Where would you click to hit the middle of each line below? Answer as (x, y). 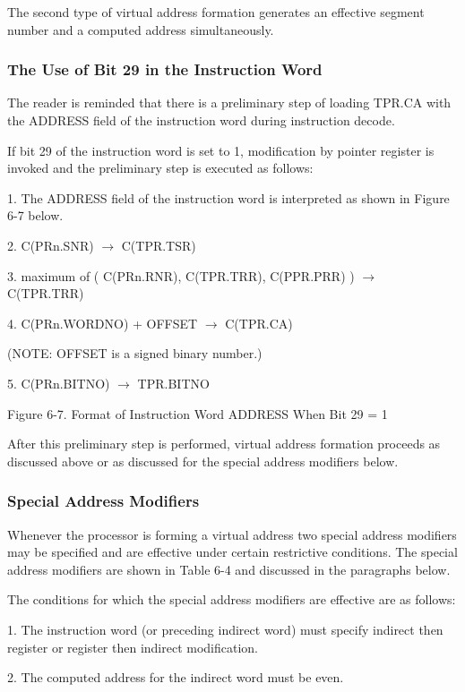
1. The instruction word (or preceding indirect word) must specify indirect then (225, 629)
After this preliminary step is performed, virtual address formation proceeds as (224, 444)
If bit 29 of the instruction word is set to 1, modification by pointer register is (221, 150)
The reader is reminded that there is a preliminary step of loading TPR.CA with (229, 103)
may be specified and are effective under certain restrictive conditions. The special (232, 552)
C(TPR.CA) (259, 323)
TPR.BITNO (173, 383)
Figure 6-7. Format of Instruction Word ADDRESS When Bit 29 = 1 (198, 413)
